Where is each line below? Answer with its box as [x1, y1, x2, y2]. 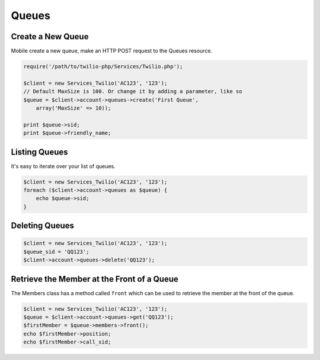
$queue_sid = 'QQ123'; [23, 248, 89, 255]
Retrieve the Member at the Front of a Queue [11, 274, 179, 284]
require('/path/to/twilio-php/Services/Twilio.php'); [23, 63, 183, 70]
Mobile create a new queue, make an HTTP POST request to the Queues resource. [11, 48, 213, 55]
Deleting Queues [11, 220, 74, 231]
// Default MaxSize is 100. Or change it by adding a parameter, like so [23, 88, 242, 95]
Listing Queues [11, 147, 68, 157]
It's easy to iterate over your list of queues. [11, 162, 116, 169]
